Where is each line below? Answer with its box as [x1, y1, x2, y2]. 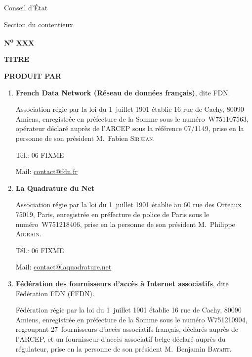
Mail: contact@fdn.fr [15, 166, 78, 177]
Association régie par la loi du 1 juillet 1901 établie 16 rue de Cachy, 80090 [15, 104, 244, 114]
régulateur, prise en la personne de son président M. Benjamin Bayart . [15, 343, 232, 354]
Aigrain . [15, 228, 42, 239]
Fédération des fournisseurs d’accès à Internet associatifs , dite [15, 278, 229, 288]
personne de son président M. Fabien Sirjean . [15, 133, 155, 143]
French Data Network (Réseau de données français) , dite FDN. [15, 87, 230, 97]
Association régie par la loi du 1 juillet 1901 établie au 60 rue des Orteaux [15, 199, 242, 210]
